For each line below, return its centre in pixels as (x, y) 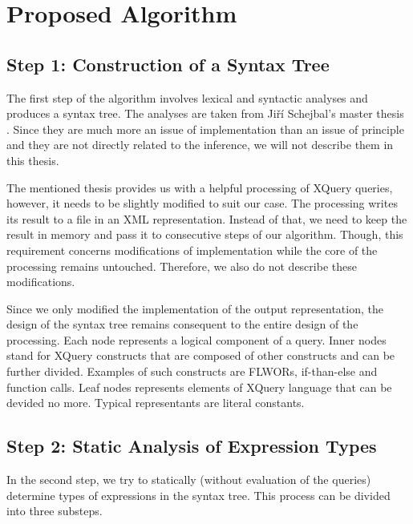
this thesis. (33, 160)
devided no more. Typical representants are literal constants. (156, 403)
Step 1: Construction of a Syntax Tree (168, 64)
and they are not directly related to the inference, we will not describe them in (200, 145)
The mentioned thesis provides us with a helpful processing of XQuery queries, (200, 187)
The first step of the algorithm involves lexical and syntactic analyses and (187, 97)
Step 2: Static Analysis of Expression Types (192, 446)
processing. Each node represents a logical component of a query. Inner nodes (196, 339)
